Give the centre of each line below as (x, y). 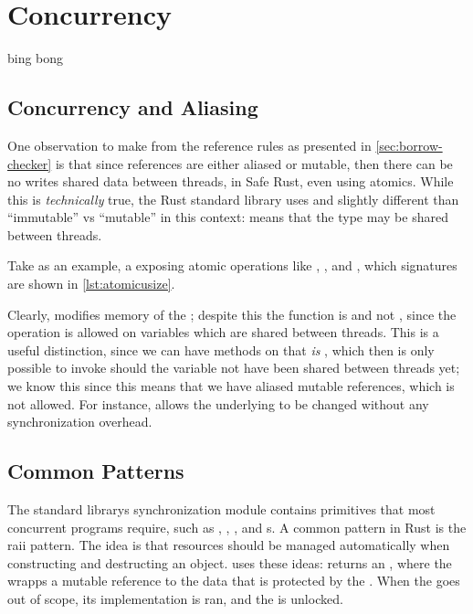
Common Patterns (96, 471)
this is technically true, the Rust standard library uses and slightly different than (233, 199)
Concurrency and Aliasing (133, 107)
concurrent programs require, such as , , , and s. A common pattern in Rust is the (237, 527)
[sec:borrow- (409, 145)
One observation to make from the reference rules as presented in (189, 145)
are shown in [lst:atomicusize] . (91, 284)
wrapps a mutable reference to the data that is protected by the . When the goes (234, 581)
